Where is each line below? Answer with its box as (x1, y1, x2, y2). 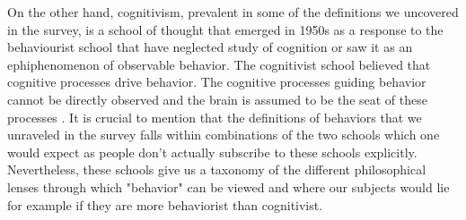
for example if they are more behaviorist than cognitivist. (7, 195, 323, 214)
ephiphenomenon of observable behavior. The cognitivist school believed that (7, 55, 431, 73)
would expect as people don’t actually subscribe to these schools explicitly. (7, 142, 418, 161)
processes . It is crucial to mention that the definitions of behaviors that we (7, 107, 422, 126)
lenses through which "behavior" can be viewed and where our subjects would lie (7, 177, 450, 196)
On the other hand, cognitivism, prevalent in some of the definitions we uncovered (7, 3, 459, 21)
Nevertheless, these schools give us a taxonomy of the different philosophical (7, 160, 426, 179)
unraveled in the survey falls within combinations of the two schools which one (7, 125, 440, 144)
